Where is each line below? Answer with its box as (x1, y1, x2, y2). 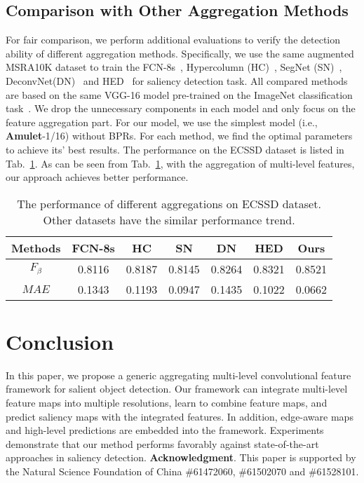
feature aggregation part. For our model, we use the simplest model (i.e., (6, 114, 318, 129)
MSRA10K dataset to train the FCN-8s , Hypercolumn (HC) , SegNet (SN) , (6, 60, 342, 74)
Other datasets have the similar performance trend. (43, 211, 295, 228)
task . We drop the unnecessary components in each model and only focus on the (6, 101, 356, 116)
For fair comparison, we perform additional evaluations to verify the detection (6, 32, 341, 47)
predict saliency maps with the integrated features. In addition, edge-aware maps (6, 409, 353, 423)
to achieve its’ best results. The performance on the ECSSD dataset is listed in (6, 142, 344, 156)
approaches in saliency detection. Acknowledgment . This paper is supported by (6, 450, 356, 465)
